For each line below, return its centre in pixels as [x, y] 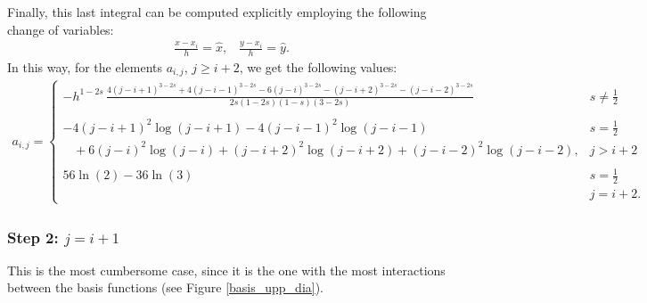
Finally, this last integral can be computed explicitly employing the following [217, 12]
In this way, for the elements [85, 67]
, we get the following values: [318, 67]
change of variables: [61, 29]
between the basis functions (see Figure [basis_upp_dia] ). [166, 287]
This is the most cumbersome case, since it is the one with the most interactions [226, 270]
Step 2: [33, 237]
